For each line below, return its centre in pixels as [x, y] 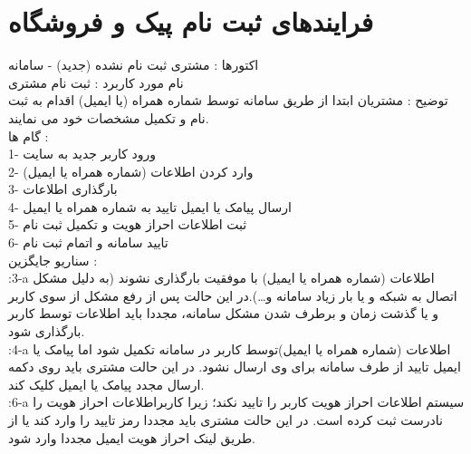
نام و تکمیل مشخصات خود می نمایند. [109, 117]
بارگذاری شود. [47, 331]
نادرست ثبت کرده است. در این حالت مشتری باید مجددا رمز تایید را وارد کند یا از [226, 420]
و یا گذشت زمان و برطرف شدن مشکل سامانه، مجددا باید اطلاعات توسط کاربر [224, 313]
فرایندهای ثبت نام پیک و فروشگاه [191, 21]
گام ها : [29, 135]
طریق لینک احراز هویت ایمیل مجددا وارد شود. [132, 437]
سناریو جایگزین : [53, 260]
